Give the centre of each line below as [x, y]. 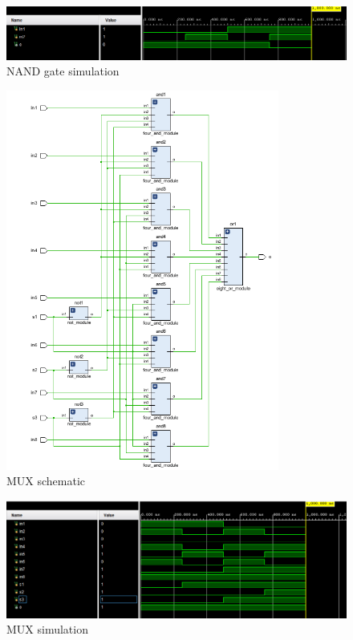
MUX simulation [47, 629]
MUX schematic [46, 481]
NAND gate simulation [63, 71]
